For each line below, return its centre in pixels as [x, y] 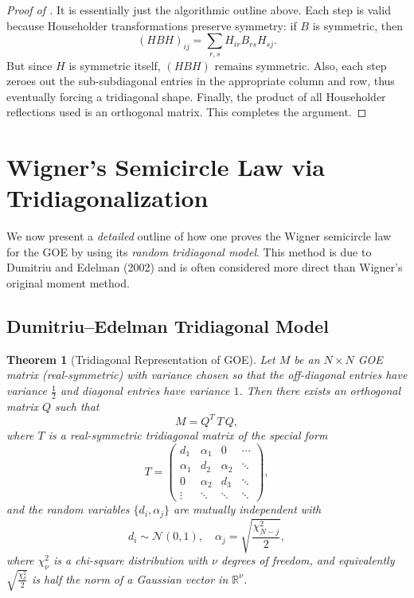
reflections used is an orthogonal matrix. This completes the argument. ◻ [187, 112]
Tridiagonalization [107, 198]
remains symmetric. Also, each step [301, 65]
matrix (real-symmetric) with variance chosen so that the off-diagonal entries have [207, 375]
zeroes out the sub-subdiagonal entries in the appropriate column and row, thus [201, 81]
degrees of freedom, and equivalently [308, 560]
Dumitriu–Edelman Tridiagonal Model [168, 326]
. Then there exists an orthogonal [320, 391]
